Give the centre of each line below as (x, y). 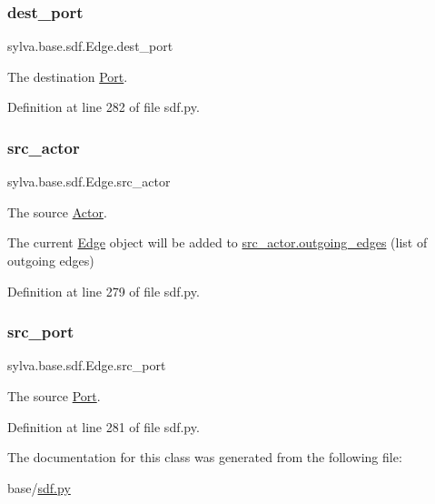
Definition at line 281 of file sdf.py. (104, 426)
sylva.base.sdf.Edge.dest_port (90, 46)
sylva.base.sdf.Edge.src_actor (89, 181)
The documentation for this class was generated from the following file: (205, 457)
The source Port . (54, 396)
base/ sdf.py (39, 487)
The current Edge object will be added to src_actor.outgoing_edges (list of (217, 242)
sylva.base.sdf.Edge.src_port (87, 365)
